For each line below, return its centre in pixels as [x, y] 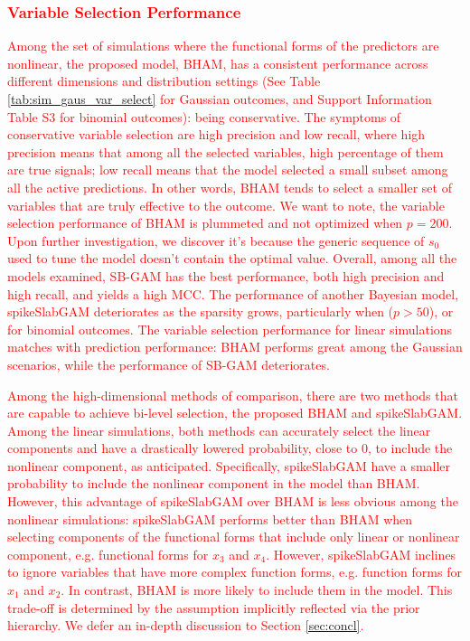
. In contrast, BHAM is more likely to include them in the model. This [257, 590]
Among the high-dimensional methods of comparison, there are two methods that [233, 395]
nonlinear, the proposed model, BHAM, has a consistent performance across [218, 63]
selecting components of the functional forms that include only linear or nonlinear [234, 537]
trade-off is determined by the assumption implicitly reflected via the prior [214, 607]
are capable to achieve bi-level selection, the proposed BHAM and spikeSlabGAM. [235, 413]
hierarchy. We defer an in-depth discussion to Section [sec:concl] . [186, 625]
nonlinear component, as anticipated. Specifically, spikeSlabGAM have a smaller [229, 465]
